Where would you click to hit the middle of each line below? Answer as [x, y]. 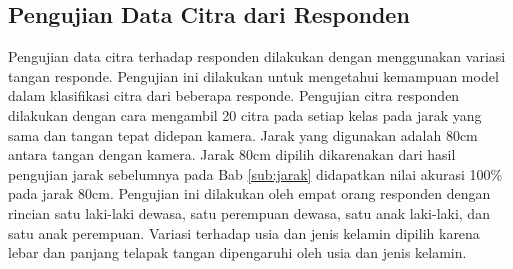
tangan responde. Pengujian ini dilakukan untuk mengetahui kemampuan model [253, 75]
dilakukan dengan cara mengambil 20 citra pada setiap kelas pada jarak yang [245, 114]
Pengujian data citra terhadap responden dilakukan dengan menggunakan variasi [257, 56]
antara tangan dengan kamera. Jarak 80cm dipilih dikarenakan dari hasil [232, 154]
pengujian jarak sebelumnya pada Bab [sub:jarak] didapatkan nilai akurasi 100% [255, 173]
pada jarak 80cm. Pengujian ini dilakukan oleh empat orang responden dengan [249, 193]
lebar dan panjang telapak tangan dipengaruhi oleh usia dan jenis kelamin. [237, 252]
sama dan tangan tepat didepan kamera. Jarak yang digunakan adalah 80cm [243, 134]
